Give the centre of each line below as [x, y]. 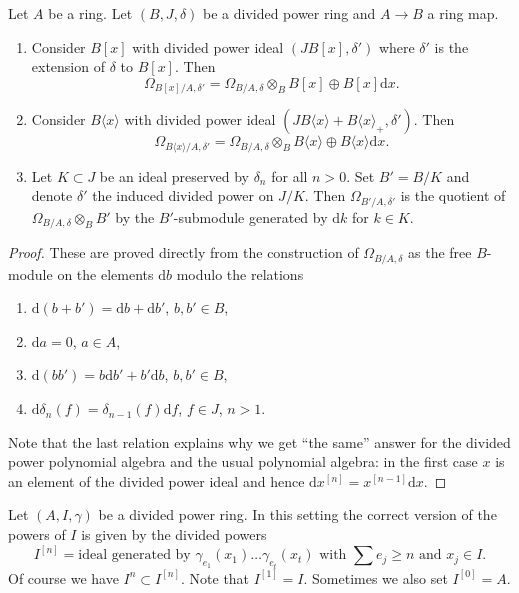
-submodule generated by [250, 216]
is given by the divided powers [174, 534]
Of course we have [63, 577]
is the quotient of [453, 195]
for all [289, 175]
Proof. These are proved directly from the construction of [183, 252]
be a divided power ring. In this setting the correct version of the [297, 514]
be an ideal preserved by [174, 175]
